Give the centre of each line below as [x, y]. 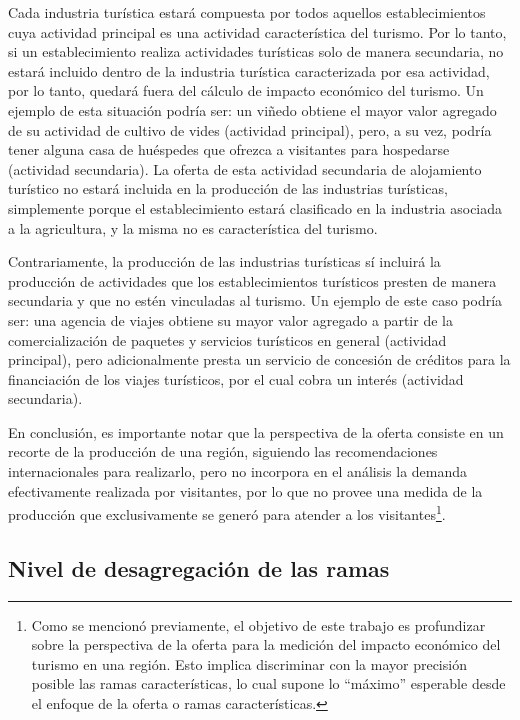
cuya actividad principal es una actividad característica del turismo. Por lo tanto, [257, 31]
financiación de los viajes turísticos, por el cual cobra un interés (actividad [236, 378]
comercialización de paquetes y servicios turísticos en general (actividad [227, 339]
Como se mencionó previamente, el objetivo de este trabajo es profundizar [258, 624]
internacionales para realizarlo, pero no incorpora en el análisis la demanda [238, 471]
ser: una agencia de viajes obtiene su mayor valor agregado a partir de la [230, 319]
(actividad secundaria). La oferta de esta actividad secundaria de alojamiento [245, 168]
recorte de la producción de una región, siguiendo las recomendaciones [223, 451]
